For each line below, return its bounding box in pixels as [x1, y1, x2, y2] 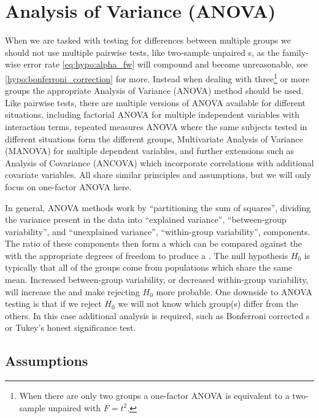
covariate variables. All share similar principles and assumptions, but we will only [5, 168, 312, 181]
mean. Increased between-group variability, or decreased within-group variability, [5, 273, 309, 286]
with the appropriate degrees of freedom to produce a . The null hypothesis [5, 249, 288, 261]
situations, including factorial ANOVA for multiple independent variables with [5, 108, 299, 121]
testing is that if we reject [5, 297, 102, 310]
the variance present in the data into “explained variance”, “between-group [5, 213, 286, 226]
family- [282, 45, 309, 58]
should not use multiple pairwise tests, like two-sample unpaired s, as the [5, 45, 280, 58]
